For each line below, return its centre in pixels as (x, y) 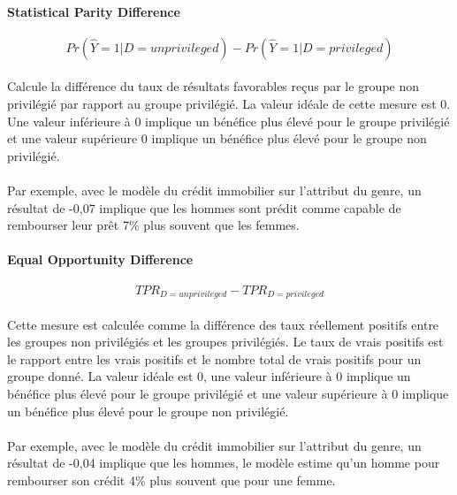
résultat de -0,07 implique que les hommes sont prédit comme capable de (204, 207)
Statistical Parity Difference (94, 11)
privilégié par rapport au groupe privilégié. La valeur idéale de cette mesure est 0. (229, 103)
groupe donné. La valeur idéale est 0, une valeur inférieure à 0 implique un (209, 376)
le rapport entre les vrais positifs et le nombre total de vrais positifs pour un (214, 358)
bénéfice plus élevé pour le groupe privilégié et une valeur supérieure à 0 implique (228, 393)
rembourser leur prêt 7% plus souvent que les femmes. (153, 225)
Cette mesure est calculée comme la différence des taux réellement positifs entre (223, 324)
